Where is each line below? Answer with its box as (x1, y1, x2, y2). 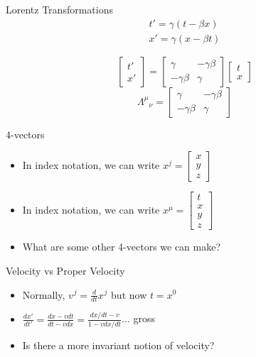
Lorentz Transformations (6, 2, 113, 16)
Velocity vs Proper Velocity (6, 263, 125, 278)
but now (111, 287, 147, 302)
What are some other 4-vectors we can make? (22, 239, 221, 254)
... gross (122, 311, 155, 326)
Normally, (22, 287, 65, 302)
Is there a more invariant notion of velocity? (22, 338, 215, 353)
